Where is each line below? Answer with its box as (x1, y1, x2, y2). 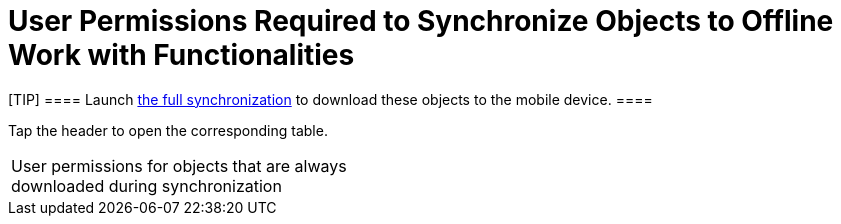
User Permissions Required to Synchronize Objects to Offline (8, 4, 834, 38)
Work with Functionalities (8, 38, 355, 72)
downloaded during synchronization (11, 175, 282, 196)
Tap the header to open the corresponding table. (8, 121, 328, 139)
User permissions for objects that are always (11, 155, 347, 176)
